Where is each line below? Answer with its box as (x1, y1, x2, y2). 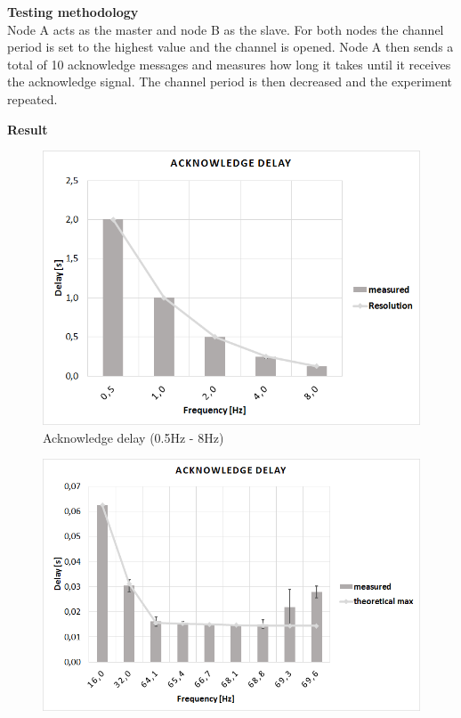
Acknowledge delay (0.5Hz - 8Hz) (43, 428, 224, 446)
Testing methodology (7, 3, 139, 20)
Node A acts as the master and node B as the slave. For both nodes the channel (7, 20, 444, 38)
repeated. (7, 89, 58, 108)
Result (7, 119, 48, 138)
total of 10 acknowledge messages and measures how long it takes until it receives (7, 54, 451, 73)
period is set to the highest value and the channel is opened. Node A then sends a (7, 37, 454, 56)
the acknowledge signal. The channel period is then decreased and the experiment (7, 72, 453, 91)
